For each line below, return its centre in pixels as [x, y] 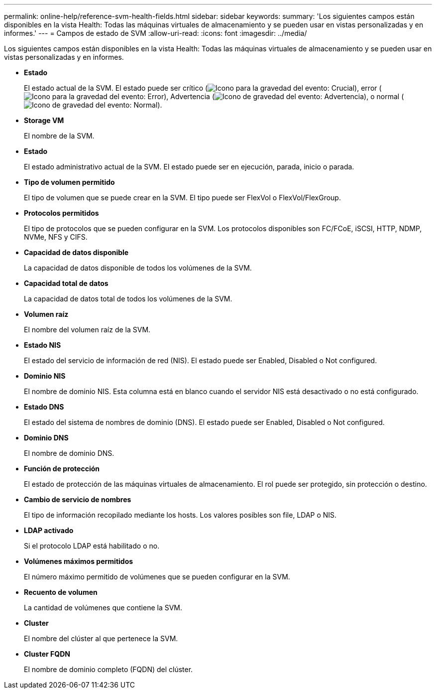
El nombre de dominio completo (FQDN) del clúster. [109, 669]
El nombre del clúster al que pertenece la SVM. [101, 638]
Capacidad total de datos [66, 283]
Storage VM [44, 120]
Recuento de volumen [61, 592]
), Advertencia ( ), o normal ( [284, 96]
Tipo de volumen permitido [69, 182]
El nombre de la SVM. [59, 136]
